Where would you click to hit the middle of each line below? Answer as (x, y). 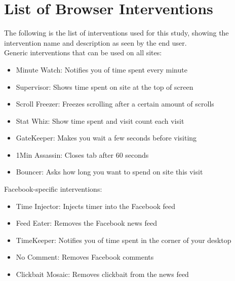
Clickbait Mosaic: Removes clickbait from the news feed (102, 274)
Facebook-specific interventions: (53, 189)
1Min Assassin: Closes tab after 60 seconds (82, 154)
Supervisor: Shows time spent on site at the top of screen (105, 86)
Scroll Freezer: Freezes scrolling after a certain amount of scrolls (115, 104)
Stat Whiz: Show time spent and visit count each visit (100, 120)
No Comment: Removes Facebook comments (85, 257)
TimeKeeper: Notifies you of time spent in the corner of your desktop (124, 240)
